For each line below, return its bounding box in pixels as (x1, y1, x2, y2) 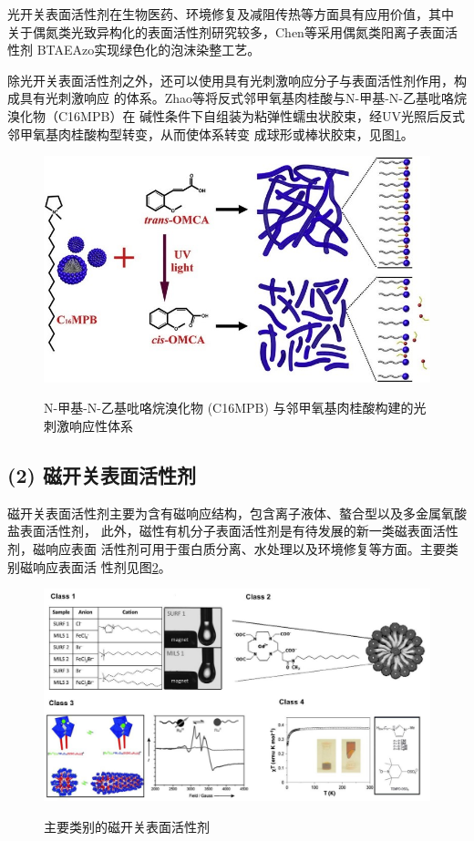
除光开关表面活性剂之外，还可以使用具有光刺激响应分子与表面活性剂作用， (7, 70, 454, 89)
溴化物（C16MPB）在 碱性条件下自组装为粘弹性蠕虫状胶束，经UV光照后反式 (7, 106, 466, 125)
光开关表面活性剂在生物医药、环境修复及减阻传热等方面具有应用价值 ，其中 (7, 5, 454, 23)
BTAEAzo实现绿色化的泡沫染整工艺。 (36, 40, 261, 59)
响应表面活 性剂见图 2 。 (32, 557, 171, 576)
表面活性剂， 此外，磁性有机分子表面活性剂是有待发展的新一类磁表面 (19, 521, 433, 540)
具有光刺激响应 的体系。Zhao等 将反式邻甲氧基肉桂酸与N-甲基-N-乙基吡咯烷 (19, 88, 467, 108)
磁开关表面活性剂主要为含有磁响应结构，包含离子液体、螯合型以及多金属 (7, 503, 441, 522)
